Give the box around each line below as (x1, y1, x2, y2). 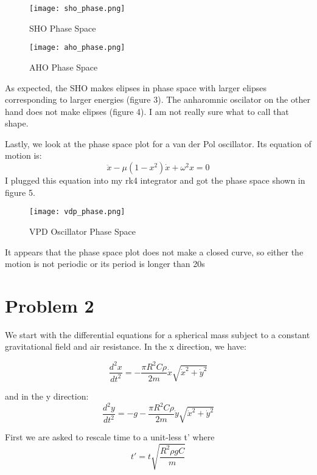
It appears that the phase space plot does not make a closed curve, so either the (5, 245, 304, 258)
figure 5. (5, 185, 35, 198)
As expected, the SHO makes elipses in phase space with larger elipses (5, 81, 266, 94)
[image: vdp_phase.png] (29, 207, 125, 217)
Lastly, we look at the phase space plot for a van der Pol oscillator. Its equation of (5, 137, 312, 150)
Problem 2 (5, 293, 94, 317)
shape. (5, 117, 29, 130)
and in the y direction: (5, 389, 89, 402)
